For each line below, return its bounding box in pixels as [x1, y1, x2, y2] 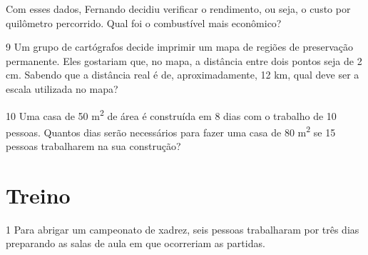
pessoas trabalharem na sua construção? [6, 139, 181, 154]
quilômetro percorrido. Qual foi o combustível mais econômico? [6, 15, 282, 30]
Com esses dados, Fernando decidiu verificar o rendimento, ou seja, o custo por [6, 1, 351, 16]
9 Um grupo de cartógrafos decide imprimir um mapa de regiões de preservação [6, 39, 354, 54]
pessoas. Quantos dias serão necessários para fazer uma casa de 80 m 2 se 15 [6, 122, 336, 139]
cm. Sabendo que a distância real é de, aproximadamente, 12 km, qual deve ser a [6, 67, 359, 82]
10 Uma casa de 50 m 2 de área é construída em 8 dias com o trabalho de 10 [6, 106, 337, 123]
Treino [6, 180, 71, 209]
